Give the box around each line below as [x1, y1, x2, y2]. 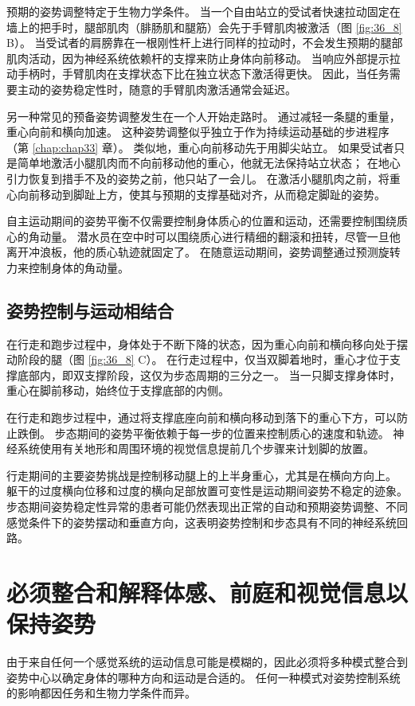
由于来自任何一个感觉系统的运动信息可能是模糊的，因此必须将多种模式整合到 [6, 653, 408, 670]
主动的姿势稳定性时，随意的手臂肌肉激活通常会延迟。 [17, 80, 296, 97]
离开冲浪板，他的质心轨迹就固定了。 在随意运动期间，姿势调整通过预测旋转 [6, 244, 401, 260]
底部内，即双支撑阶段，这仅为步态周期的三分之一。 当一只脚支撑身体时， [17, 366, 401, 383]
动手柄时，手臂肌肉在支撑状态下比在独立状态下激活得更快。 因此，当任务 [6, 65, 390, 82]
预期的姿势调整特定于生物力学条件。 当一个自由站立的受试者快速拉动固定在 [6, 3, 401, 19]
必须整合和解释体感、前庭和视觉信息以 [6, 576, 409, 609]
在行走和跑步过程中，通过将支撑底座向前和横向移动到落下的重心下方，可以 [6, 409, 397, 426]
